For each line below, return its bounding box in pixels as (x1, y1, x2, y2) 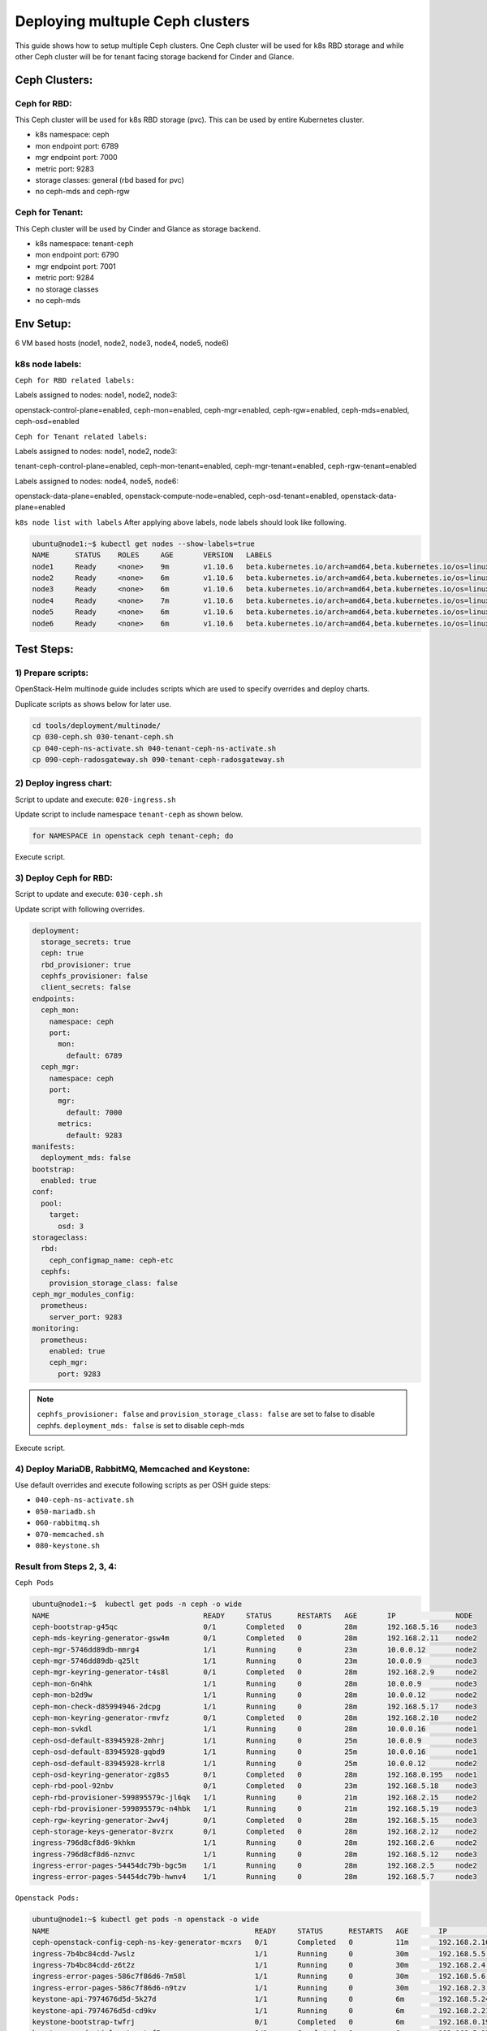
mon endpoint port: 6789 (35, 141, 119, 150)
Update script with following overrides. (15, 904, 145, 914)
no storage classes (35, 284, 99, 294)
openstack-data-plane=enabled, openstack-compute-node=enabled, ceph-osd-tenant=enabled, (15, 492, 339, 501)
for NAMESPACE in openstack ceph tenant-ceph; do (32, 831, 234, 840)
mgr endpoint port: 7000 (35, 153, 118, 162)
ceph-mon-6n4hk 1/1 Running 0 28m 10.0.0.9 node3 (32, 1678, 478, 1688)
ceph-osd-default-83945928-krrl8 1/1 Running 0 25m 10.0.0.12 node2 (32, 1759, 478, 1768)
